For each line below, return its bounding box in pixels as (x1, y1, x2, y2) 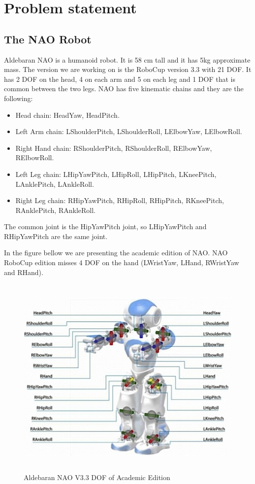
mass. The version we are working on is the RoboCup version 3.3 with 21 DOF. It (4, 64, 252, 74)
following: (4, 93, 33, 103)
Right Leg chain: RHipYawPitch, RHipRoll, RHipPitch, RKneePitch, (15, 195, 224, 206)
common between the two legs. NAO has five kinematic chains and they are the (4, 83, 244, 94)
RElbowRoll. (15, 152, 54, 163)
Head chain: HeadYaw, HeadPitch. (15, 109, 120, 120)
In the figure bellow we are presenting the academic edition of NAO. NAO (4, 247, 228, 258)
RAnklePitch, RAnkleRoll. (15, 205, 96, 215)
